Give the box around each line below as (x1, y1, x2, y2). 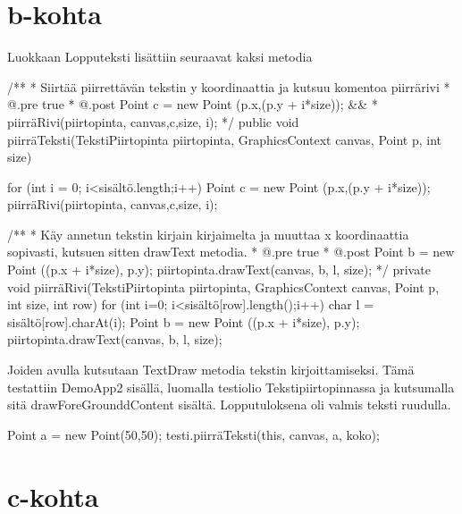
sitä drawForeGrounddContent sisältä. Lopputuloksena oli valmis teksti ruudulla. (7, 395, 451, 414)
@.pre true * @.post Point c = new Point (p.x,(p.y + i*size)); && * (7, 95, 378, 114)
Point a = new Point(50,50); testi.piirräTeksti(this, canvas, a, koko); (7, 425, 380, 443)
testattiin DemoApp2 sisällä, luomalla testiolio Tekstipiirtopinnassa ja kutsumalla (7, 377, 455, 396)
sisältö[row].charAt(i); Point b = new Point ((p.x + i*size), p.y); (7, 312, 360, 331)
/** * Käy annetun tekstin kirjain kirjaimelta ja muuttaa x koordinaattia (7, 224, 409, 243)
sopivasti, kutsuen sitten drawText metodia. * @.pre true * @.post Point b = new (7, 242, 455, 261)
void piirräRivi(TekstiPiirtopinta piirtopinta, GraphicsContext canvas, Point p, (7, 277, 440, 296)
